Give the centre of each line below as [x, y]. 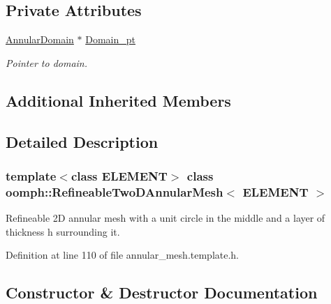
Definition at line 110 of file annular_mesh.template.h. [123, 255]
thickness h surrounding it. [63, 231]
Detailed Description [82, 141]
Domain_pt [110, 39]
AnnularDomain [40, 39]
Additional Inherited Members [118, 100]
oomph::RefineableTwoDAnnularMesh [115, 191]
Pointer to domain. [47, 62]
